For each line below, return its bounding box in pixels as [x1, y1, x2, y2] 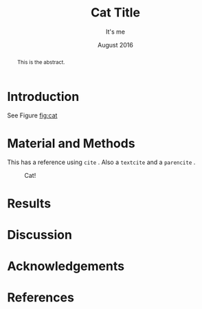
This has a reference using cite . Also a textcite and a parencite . [7, 158, 196, 166]
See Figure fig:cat [7, 111, 58, 119]
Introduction [7, 89, 80, 104]
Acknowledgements [7, 258, 125, 274]
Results [7, 196, 52, 211]
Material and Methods [7, 135, 135, 151]
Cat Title [90, 5, 141, 21]
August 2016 [97, 41, 134, 49]
